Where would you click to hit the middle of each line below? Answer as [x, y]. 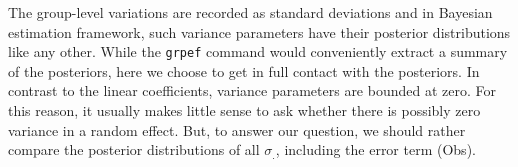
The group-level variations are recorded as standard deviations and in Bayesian [250, 12]
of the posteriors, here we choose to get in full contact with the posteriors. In [244, 70]
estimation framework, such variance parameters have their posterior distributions [259, 31]
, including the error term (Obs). [375, 149]
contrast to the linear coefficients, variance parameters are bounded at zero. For [252, 90]
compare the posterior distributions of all [134, 149]
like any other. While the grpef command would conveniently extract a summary [258, 51]
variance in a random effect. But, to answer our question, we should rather [237, 129]
